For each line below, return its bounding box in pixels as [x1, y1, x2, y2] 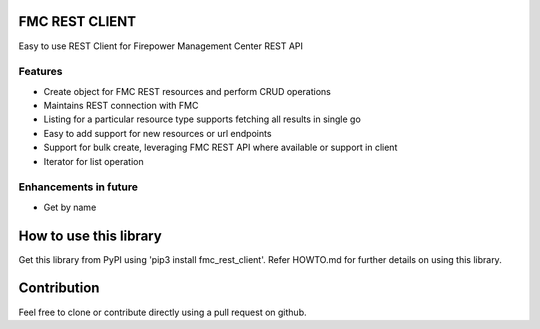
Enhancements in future [18, 180, 139, 194]
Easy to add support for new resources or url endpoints [43, 127, 272, 139]
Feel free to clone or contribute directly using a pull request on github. [18, 306, 307, 318]
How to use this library [18, 227, 162, 244]
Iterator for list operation [43, 155, 144, 167]
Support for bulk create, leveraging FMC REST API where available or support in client [43, 141, 398, 154]
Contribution [18, 280, 100, 297]
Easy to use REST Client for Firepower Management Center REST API [18, 40, 304, 52]
